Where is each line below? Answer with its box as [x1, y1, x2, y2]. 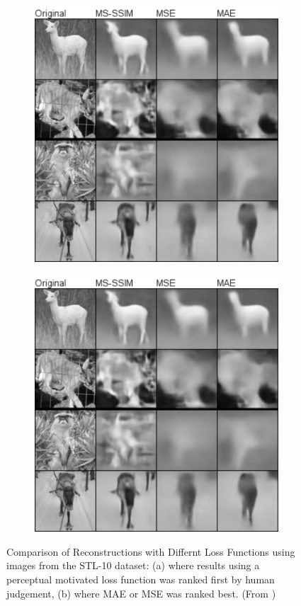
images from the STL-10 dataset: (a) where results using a [6, 558, 260, 573]
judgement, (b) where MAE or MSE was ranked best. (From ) [6, 585, 276, 600]
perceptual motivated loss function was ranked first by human [6, 572, 275, 587]
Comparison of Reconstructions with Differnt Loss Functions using [6, 544, 295, 559]
